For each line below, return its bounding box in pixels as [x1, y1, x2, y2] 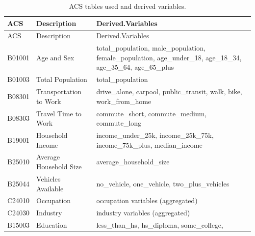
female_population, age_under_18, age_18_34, [96, 52, 242, 62]
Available [36, 183, 64, 193]
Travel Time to [36, 108, 81, 118]
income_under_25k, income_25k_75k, [96, 130, 214, 140]
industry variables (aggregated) [96, 208, 190, 218]
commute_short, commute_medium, [96, 108, 207, 118]
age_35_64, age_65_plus [96, 62, 174, 72]
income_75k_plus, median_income [96, 139, 203, 150]
